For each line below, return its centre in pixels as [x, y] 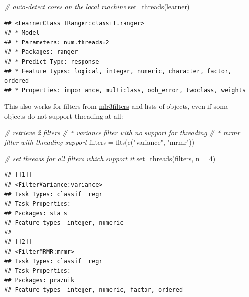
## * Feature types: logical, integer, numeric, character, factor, [118, 71]
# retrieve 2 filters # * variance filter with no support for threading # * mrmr [122, 132]
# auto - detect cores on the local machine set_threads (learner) [97, 6]
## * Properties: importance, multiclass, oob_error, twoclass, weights [125, 90]
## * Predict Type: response [52, 61]
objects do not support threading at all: [64, 116]
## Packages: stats [36, 213]
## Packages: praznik [40, 280]
